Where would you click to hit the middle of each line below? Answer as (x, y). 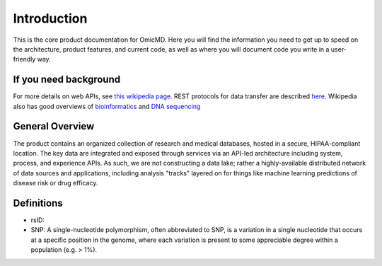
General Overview (54, 126)
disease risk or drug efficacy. (56, 183)
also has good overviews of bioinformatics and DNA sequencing (107, 106)
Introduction (50, 18)
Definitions (38, 203)
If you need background (66, 80)
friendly (24, 59)
